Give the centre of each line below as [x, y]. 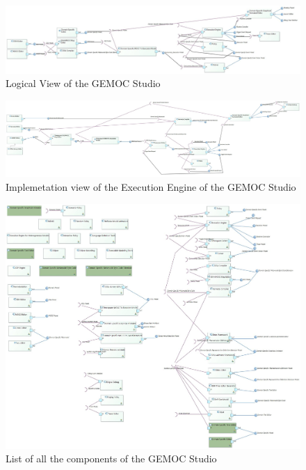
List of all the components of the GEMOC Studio [111, 459]
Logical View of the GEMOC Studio [83, 83]
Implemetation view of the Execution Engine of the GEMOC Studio [151, 187]
